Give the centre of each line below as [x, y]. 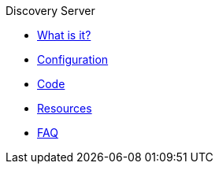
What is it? [64, 35]
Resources [65, 108]
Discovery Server [50, 11]
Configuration [73, 59]
